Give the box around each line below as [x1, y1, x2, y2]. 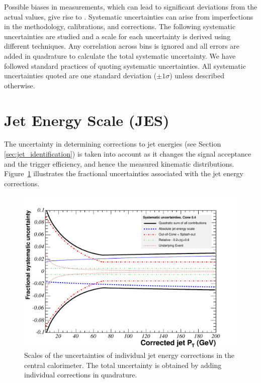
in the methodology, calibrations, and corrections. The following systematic [4, 21, 236, 32]
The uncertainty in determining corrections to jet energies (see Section [4, 139, 221, 149]
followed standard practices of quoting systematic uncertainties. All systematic [4, 60, 246, 71]
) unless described [169, 70, 224, 81]
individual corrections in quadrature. [24, 369, 137, 380]
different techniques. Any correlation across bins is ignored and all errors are [4, 41, 239, 51]
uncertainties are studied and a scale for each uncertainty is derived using [4, 31, 231, 41]
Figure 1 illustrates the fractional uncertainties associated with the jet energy [4, 168, 244, 179]
